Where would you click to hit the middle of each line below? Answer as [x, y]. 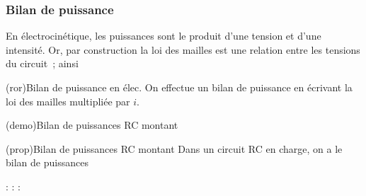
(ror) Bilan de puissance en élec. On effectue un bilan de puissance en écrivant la [179, 87]
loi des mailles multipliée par [68, 101]
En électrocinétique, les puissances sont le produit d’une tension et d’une [164, 36]
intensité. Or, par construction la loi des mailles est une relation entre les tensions [183, 49]
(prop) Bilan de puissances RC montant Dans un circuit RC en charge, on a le [174, 148]
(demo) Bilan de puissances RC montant [92, 125]
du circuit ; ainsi [42, 63]
